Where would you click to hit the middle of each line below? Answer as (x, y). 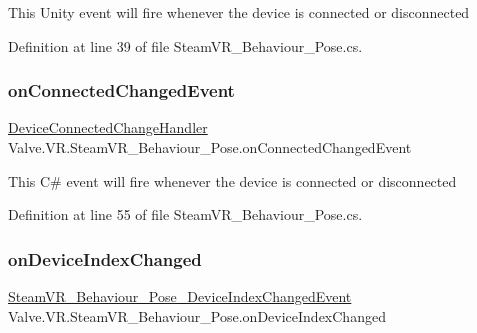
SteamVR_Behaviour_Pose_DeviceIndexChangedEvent (180, 296)
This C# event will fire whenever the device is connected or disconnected (232, 180)
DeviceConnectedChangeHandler (108, 127)
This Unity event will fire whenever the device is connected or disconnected (239, 12)
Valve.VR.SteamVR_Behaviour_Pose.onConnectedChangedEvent (210, 147)
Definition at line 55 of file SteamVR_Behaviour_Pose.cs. (185, 214)
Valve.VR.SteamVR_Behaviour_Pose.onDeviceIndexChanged (197, 315)
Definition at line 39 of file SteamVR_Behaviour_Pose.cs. (185, 45)
